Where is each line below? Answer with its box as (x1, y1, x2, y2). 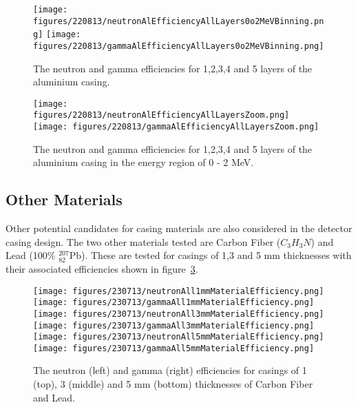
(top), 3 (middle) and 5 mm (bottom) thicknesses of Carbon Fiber (33, 377, 313, 391)
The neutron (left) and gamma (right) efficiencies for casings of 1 (33, 363, 307, 377)
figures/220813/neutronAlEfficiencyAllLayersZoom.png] (33, 110, 290, 121)
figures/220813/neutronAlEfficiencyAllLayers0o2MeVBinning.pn (33, 16, 324, 26)
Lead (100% (6, 248, 56, 262)
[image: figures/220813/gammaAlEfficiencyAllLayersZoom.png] (33, 122, 319, 132)
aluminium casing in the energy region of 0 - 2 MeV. (33, 155, 254, 169)
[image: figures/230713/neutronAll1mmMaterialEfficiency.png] (33, 286, 324, 296)
